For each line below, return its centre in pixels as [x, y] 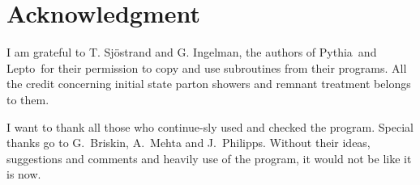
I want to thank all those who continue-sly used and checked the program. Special [210, 126]
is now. [24, 174]
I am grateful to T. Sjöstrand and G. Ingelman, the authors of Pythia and [192, 52]
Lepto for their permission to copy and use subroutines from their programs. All [207, 67]
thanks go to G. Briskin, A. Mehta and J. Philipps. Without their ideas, [189, 143]
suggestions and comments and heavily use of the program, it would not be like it [209, 158]
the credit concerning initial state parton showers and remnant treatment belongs [209, 84]
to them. [28, 99]
